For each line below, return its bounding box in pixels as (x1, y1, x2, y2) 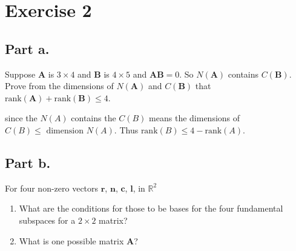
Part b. (5, 153, 51, 172)
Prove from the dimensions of (5, 79, 114, 92)
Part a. (5, 39, 50, 58)
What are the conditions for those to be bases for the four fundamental (19, 202, 283, 215)
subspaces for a (19, 213, 76, 226)
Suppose (5, 67, 36, 80)
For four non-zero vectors (5, 181, 99, 194)
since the (5, 112, 38, 124)
